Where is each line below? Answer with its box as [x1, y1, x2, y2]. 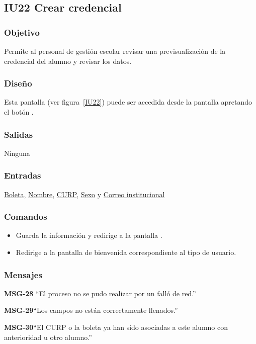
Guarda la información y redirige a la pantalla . [16, 230, 162, 240]
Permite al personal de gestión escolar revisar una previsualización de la [4, 46, 226, 56]
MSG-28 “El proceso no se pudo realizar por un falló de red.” [4, 288, 196, 298]
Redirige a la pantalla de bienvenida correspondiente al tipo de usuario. [16, 247, 236, 257]
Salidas [4, 128, 33, 140]
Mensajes [4, 268, 42, 281]
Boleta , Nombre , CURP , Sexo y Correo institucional [4, 189, 165, 199]
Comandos [4, 210, 47, 223]
